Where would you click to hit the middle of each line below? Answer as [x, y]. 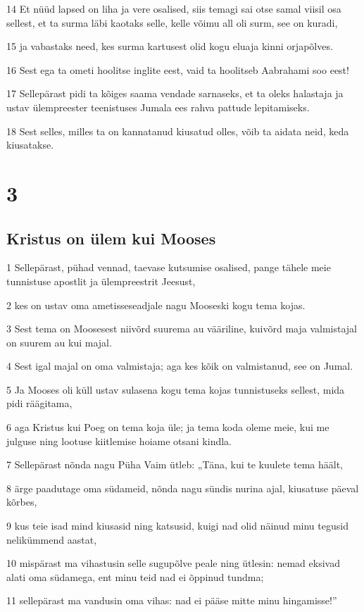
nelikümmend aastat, [52, 539]
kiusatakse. [30, 145]
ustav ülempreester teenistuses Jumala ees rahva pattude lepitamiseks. [158, 107]
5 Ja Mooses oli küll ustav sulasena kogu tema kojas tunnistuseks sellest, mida [176, 389]
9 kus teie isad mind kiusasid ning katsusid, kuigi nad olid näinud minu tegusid [177, 526]
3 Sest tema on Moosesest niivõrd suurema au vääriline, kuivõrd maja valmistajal [182, 329]
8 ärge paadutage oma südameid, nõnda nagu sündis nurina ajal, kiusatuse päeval [183, 488]
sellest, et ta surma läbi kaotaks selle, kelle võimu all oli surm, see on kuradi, [172, 22]
